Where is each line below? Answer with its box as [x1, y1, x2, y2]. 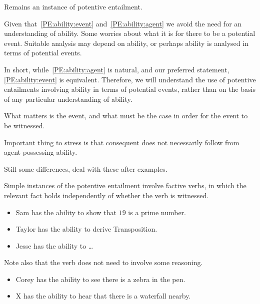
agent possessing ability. [4, 147, 77, 157]
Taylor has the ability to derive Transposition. [15, 224, 157, 234]
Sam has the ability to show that [15, 207, 117, 217]
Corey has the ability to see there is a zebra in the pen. [15, 274, 185, 284]
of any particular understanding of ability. [4, 93, 132, 104]
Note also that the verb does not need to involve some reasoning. [4, 257, 203, 268]
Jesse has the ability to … [15, 240, 93, 251]
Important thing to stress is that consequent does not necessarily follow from [4, 137, 239, 147]
